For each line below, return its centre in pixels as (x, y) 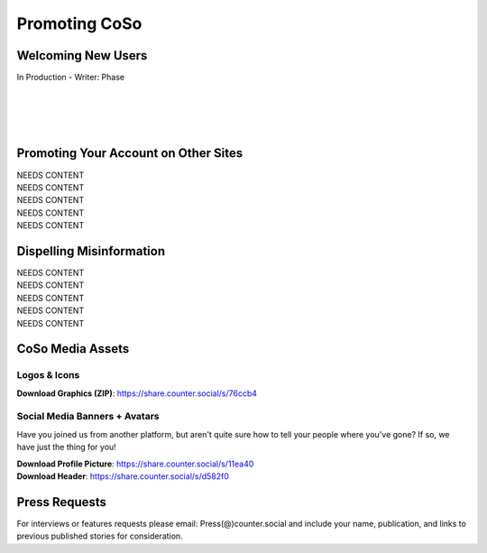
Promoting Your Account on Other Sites (130, 153)
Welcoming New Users (82, 55)
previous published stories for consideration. (100, 536)
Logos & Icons (48, 375)
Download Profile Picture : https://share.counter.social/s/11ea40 (135, 464)
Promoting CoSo (79, 23)
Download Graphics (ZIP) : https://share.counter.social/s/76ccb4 (137, 393)
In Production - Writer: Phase (71, 78)
